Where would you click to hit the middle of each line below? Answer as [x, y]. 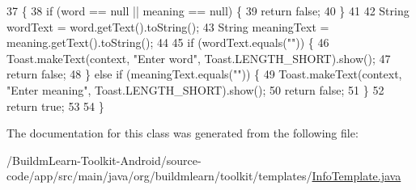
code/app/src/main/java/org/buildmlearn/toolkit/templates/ [159, 176]
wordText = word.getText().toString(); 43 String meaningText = [168, 26]
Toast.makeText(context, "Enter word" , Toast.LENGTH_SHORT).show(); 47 [199, 58]
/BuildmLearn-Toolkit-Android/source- [104, 160]
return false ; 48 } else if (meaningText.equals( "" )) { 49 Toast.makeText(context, [204, 74]
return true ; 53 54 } [55, 106]
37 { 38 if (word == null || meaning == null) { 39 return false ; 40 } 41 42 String [208, 11]
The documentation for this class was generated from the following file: [183, 133]
